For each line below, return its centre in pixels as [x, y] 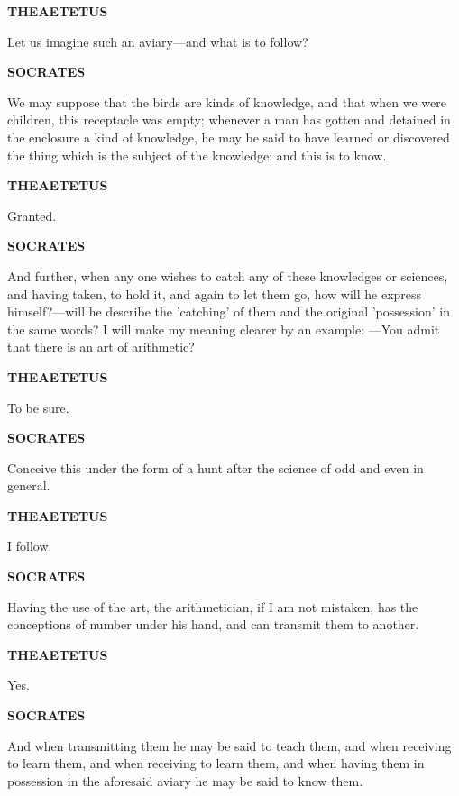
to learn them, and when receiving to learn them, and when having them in [216, 763]
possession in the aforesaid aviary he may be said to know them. [185, 780]
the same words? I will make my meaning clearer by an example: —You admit [224, 329]
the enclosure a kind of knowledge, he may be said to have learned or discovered [229, 137]
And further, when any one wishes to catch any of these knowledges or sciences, [228, 275]
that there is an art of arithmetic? [101, 347]
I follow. [30, 546]
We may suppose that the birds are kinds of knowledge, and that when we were [227, 101]
